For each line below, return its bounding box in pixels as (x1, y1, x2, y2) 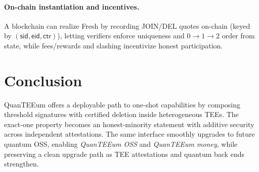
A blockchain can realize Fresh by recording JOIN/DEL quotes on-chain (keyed (4, 20, 250, 31)
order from (222, 30, 255, 41)
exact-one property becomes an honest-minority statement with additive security (4, 119, 254, 129)
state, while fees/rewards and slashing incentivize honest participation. (4, 40, 223, 50)
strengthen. (4, 158, 39, 169)
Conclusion (4, 70, 82, 90)
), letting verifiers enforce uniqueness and (57, 30, 185, 41)
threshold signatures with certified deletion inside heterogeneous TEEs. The (4, 109, 239, 120)
